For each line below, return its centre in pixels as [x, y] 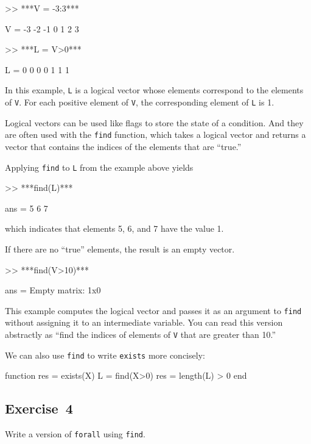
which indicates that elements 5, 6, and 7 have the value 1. [114, 228]
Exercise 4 [39, 408]
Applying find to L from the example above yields [99, 167]
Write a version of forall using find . [75, 434]
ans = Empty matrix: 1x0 [53, 290]
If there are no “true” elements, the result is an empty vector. [120, 249]
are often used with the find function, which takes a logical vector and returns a [155, 134]
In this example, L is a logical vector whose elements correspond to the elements [154, 90]
